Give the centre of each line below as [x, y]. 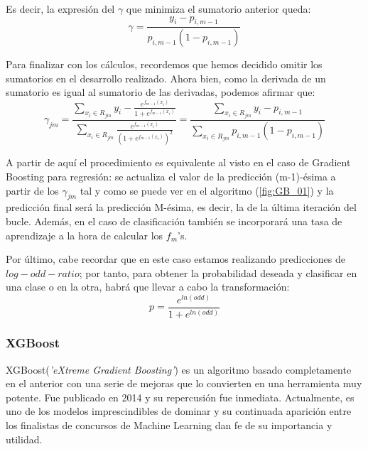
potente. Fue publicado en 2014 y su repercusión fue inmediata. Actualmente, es [180, 397]
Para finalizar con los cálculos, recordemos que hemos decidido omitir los [164, 64]
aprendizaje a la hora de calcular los [85, 235]
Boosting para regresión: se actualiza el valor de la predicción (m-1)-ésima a [171, 176]
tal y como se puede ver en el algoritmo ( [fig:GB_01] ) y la [207, 190]
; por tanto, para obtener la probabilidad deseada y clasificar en [218, 272]
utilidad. [24, 439]
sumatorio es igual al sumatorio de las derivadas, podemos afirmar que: [161, 92]
